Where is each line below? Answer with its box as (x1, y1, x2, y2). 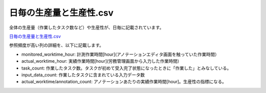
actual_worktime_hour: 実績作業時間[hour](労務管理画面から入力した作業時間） (21, 58, 182, 64)
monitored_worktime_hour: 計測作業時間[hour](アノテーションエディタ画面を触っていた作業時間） (21, 51, 219, 57)
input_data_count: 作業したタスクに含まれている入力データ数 (21, 71, 145, 78)
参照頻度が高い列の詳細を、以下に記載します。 (9, 42, 104, 48)
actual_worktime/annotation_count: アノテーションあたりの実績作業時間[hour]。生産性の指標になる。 (21, 79, 227, 85)
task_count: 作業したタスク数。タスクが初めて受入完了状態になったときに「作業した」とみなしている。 (21, 65, 232, 71)
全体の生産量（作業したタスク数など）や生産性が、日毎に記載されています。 (9, 24, 164, 30)
